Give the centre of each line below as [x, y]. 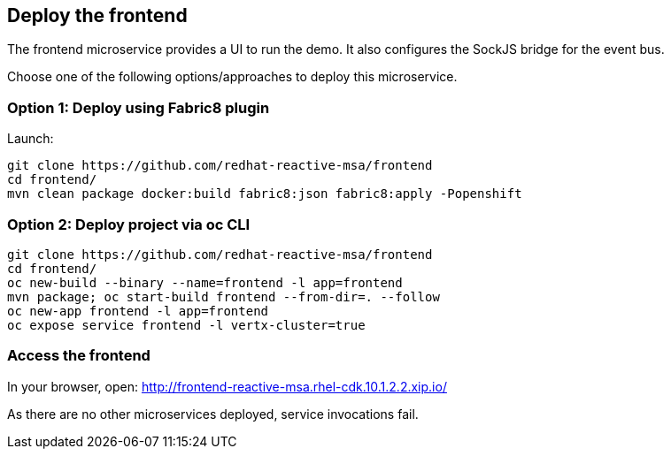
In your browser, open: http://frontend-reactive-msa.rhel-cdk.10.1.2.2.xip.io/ [227, 386]
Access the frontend [79, 356]
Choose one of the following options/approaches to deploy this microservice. [232, 77]
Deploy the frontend [97, 15]
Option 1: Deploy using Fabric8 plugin [139, 107]
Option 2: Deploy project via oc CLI [129, 224]
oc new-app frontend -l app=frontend [138, 311]
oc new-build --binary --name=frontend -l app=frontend [205, 282]
